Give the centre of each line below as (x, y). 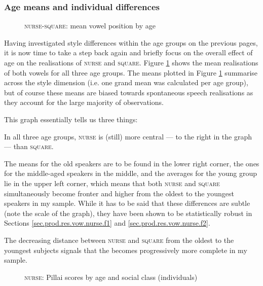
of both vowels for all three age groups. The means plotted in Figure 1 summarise (131, 72)
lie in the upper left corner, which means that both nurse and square (112, 183)
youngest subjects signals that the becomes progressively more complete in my (126, 250)
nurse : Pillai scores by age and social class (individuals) (111, 277)
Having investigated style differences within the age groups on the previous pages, (131, 42)
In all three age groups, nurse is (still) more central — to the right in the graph (128, 136)
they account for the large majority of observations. (84, 102)
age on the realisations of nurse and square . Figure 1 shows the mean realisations (131, 62)
